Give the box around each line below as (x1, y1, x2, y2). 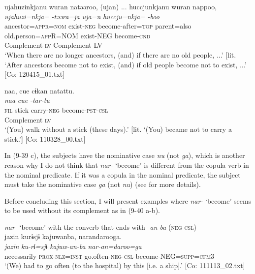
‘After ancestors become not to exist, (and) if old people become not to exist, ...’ (4, 59, 247, 69)
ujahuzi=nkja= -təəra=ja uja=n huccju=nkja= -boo (4, 11, 159, 21)
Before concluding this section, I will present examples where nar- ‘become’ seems (4, 195, 252, 206)
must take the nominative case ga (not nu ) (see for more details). (4, 179, 201, 189)
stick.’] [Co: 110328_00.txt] (4, 133, 86, 144)
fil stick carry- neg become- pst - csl (4, 104, 108, 115)
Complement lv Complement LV (4, 40, 103, 50)
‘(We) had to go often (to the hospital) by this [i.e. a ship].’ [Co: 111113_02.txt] (4, 260, 245, 271)
